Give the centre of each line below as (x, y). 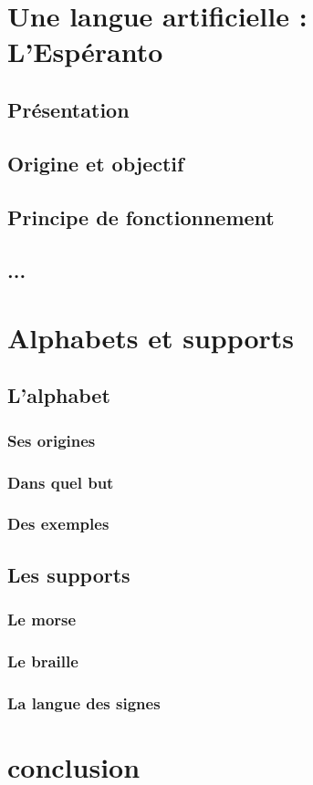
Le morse (42, 620)
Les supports (69, 574)
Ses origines (52, 440)
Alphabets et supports (151, 337)
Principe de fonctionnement (141, 217)
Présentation (68, 109)
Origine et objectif (96, 163)
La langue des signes (84, 702)
